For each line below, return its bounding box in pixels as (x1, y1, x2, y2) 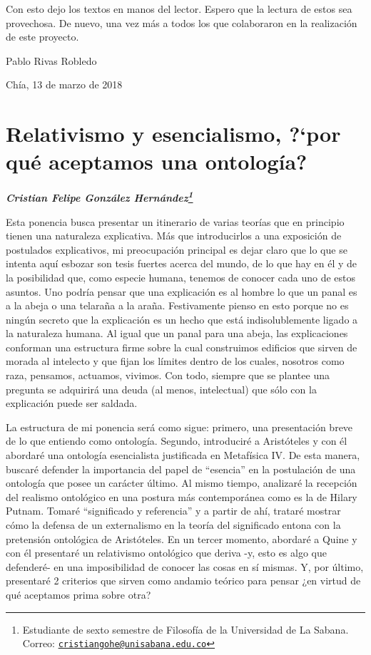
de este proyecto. (6, 29, 79, 44)
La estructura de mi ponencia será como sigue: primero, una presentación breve (6, 419, 353, 434)
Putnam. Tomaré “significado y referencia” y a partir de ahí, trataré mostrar (6, 503, 341, 518)
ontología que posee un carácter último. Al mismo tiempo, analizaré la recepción (6, 475, 357, 490)
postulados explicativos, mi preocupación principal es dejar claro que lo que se (6, 242, 347, 257)
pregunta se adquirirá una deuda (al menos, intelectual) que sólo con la (6, 381, 317, 396)
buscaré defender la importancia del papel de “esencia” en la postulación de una (6, 461, 356, 476)
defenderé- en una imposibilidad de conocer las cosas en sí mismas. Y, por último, (6, 559, 364, 574)
